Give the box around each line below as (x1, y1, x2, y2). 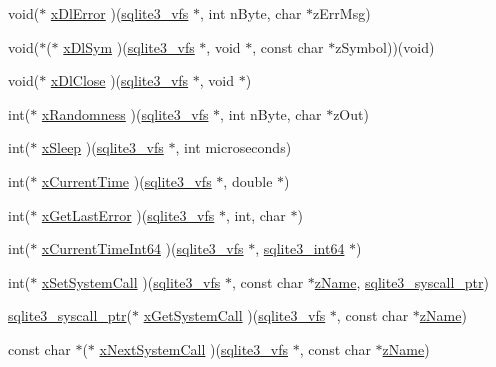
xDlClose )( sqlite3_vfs (50, 70, 189, 91)
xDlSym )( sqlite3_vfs (63, 36, 195, 57)
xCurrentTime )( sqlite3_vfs (41, 170, 212, 191)
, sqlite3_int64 (255, 238, 345, 259)
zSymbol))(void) (335, 36, 435, 57)
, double (223, 170, 273, 191)
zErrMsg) (313, 3, 371, 23)
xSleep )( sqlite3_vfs (41, 137, 164, 158)
